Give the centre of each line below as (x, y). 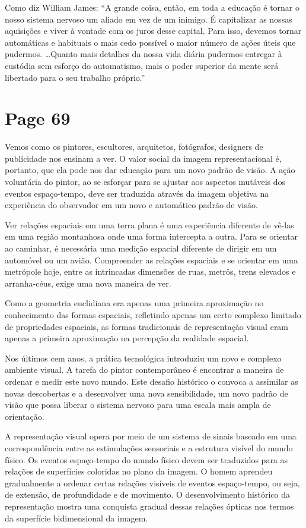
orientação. (25, 416)
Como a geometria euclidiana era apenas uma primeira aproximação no (134, 303)
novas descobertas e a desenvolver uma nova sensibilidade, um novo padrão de (146, 393)
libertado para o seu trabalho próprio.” (75, 77)
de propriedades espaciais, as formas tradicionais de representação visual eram (147, 326)
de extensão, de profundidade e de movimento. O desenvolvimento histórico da (147, 494)
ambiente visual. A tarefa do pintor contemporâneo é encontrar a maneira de (144, 370)
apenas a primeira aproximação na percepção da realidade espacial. (127, 338)
